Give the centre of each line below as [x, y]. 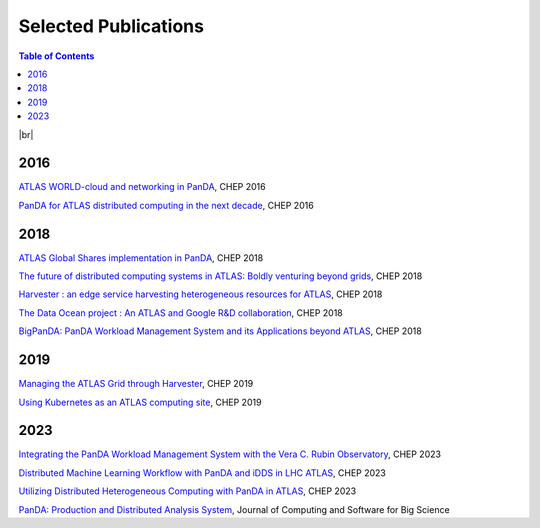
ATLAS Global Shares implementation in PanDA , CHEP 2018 [141, 257]
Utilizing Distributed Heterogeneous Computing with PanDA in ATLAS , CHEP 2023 [187, 491]
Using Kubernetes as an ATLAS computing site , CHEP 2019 [140, 402]
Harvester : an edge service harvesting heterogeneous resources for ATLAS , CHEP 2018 [200, 294]
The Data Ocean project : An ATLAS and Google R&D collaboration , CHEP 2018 [181, 312]
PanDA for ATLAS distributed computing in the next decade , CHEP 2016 [166, 205]
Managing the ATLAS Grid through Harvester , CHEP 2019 [136, 384]
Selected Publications [111, 26]
